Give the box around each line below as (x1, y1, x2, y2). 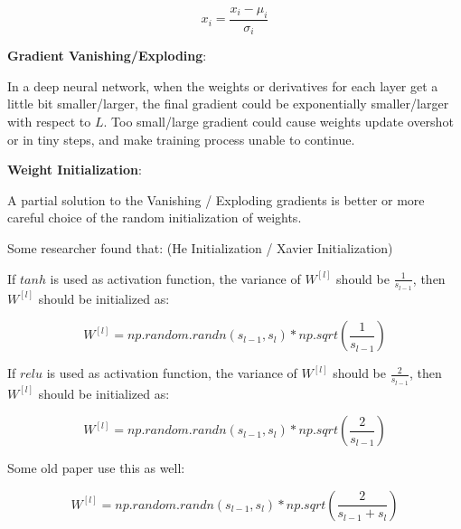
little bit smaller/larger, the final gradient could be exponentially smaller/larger (7, 94, 449, 113)
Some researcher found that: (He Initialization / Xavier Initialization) (7, 239, 393, 258)
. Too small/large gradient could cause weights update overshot (103, 112, 454, 131)
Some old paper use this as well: (7, 458, 185, 477)
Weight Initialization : (7, 160, 142, 179)
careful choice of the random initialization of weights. (7, 208, 302, 227)
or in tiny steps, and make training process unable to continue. (7, 129, 355, 148)
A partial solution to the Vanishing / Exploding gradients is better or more (7, 190, 425, 209)
